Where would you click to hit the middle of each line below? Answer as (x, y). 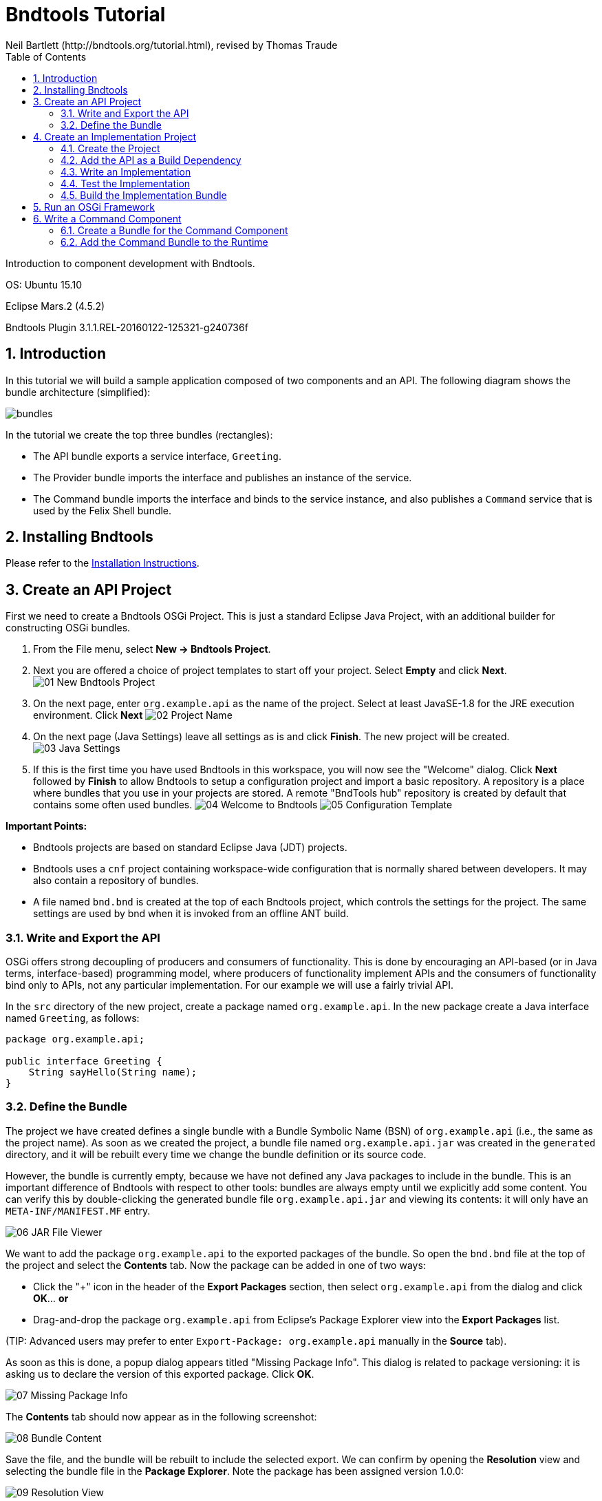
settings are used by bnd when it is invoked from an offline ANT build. (191, 914)
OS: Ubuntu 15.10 (44, 284)
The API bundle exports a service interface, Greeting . (158, 456)
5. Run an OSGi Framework (94, 207)
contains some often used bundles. (113, 805)
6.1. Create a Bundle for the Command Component (174, 230)
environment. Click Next (88, 715)
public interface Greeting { (84, 1061)
